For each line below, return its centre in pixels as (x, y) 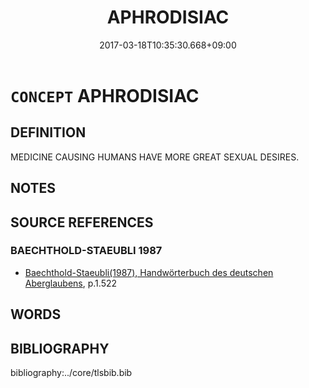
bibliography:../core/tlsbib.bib (71, 373)
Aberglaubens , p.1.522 (71, 283)
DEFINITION (48, 132)
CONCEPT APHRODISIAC (105, 95)
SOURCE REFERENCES (82, 222)
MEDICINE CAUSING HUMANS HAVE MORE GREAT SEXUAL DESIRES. (155, 157)
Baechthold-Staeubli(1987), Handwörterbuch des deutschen (149, 272)
